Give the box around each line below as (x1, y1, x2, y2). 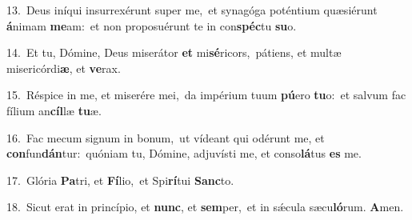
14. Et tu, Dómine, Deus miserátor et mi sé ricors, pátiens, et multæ (6, 44, 342, 61)
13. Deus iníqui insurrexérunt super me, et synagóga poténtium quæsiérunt (6, 2, 378, 18)
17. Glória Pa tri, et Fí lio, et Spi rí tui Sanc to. (6, 171, 234, 188)
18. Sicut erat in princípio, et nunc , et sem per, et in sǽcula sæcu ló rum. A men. (6, 198, 404, 215)
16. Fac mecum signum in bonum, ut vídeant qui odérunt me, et (6, 129, 325, 146)
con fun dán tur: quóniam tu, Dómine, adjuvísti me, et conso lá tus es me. (6, 145, 362, 162)
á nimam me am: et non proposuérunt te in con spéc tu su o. (6, 17, 297, 34)
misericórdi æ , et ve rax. (6, 59, 121, 76)
